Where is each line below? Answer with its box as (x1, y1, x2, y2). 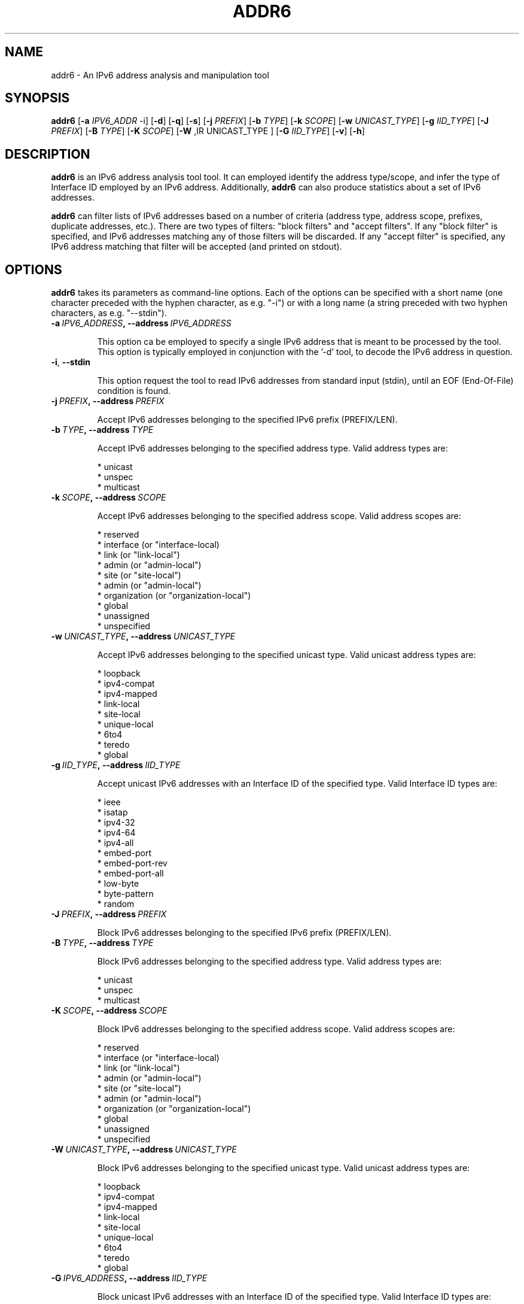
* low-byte (97, 878, 139, 889)
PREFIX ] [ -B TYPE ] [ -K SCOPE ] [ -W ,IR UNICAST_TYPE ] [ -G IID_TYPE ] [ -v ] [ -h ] (51, 126, 365, 137)
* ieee (97, 797, 121, 808)
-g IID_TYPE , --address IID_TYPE (51, 760, 181, 771)
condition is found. (97, 386, 171, 396)
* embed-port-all (97, 868, 164, 879)
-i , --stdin (51, 357, 90, 368)
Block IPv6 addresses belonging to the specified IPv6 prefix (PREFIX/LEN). (97, 927, 392, 938)
